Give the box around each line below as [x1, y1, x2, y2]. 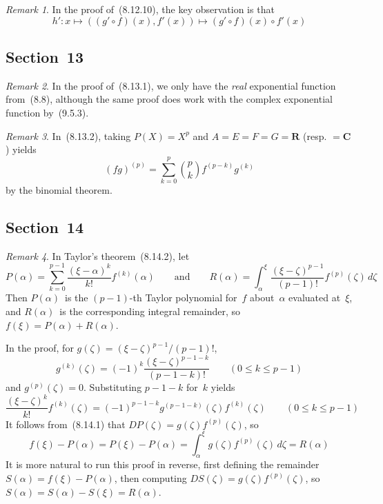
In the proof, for [6, 341, 74, 355]
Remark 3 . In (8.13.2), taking [6, 128, 131, 143]
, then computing [114, 470, 187, 485]
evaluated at [288, 290, 341, 305]
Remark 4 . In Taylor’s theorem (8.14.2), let [6, 248, 190, 263]
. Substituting [84, 380, 142, 394]
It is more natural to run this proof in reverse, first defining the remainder [6, 457, 320, 472]
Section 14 [6, 216, 84, 237]
